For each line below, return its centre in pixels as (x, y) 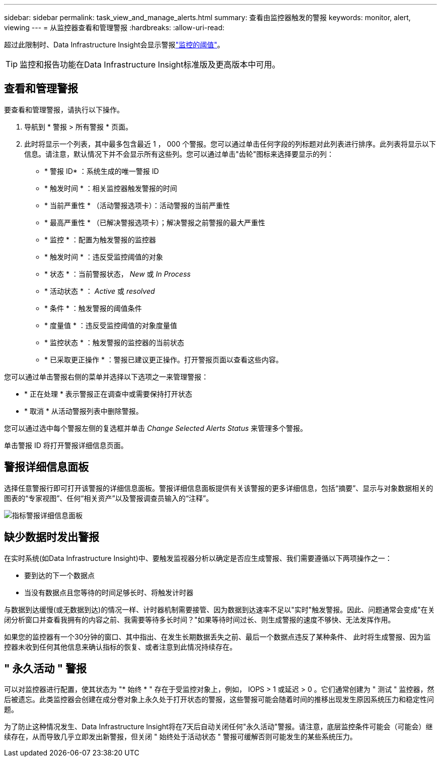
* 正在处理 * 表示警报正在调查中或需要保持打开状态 (108, 394)
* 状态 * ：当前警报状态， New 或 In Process (118, 274)
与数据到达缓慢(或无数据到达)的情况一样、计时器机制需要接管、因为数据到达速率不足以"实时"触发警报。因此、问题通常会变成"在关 (219, 609)
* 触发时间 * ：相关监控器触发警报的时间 (111, 188)
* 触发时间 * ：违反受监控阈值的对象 (104, 257)
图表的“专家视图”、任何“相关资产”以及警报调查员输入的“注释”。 (108, 498)
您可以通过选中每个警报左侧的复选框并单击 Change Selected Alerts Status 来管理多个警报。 (156, 428)
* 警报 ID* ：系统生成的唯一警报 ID (102, 171)
